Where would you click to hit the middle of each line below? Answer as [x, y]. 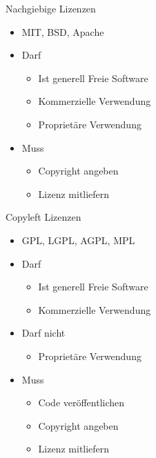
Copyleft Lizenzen [43, 217]
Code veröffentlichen [81, 402]
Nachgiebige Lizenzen [51, 8]
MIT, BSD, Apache [63, 31]
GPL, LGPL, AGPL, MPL [78, 240]
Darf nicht [43, 333]
